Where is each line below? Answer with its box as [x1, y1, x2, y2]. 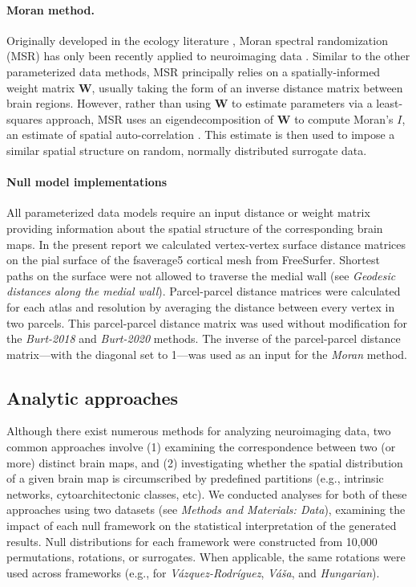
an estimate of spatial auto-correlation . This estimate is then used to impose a [6, 126, 395, 143]
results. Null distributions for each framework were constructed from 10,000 [6, 532, 378, 549]
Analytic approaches [6, 385, 179, 410]
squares [6, 110, 42, 127]
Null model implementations [6, 173, 168, 190]
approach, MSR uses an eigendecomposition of [46, 110, 274, 127]
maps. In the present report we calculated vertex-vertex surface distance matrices [6, 235, 406, 252]
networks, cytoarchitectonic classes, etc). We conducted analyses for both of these [6, 485, 407, 502]
